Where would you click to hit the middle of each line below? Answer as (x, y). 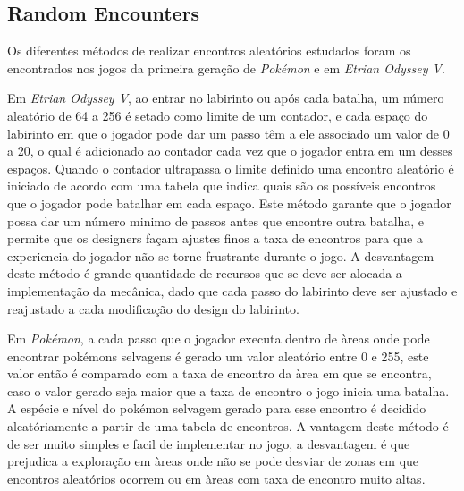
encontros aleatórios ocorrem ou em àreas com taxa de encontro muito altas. (216, 478)
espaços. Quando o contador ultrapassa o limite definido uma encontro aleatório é (231, 168)
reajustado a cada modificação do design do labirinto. (153, 308)
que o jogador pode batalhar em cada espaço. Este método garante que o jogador (229, 203)
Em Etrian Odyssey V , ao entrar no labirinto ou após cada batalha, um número (226, 98)
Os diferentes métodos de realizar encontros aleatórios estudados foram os (209, 51)
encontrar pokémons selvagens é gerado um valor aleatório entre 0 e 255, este (218, 356)
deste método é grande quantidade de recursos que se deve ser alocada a (205, 273)
